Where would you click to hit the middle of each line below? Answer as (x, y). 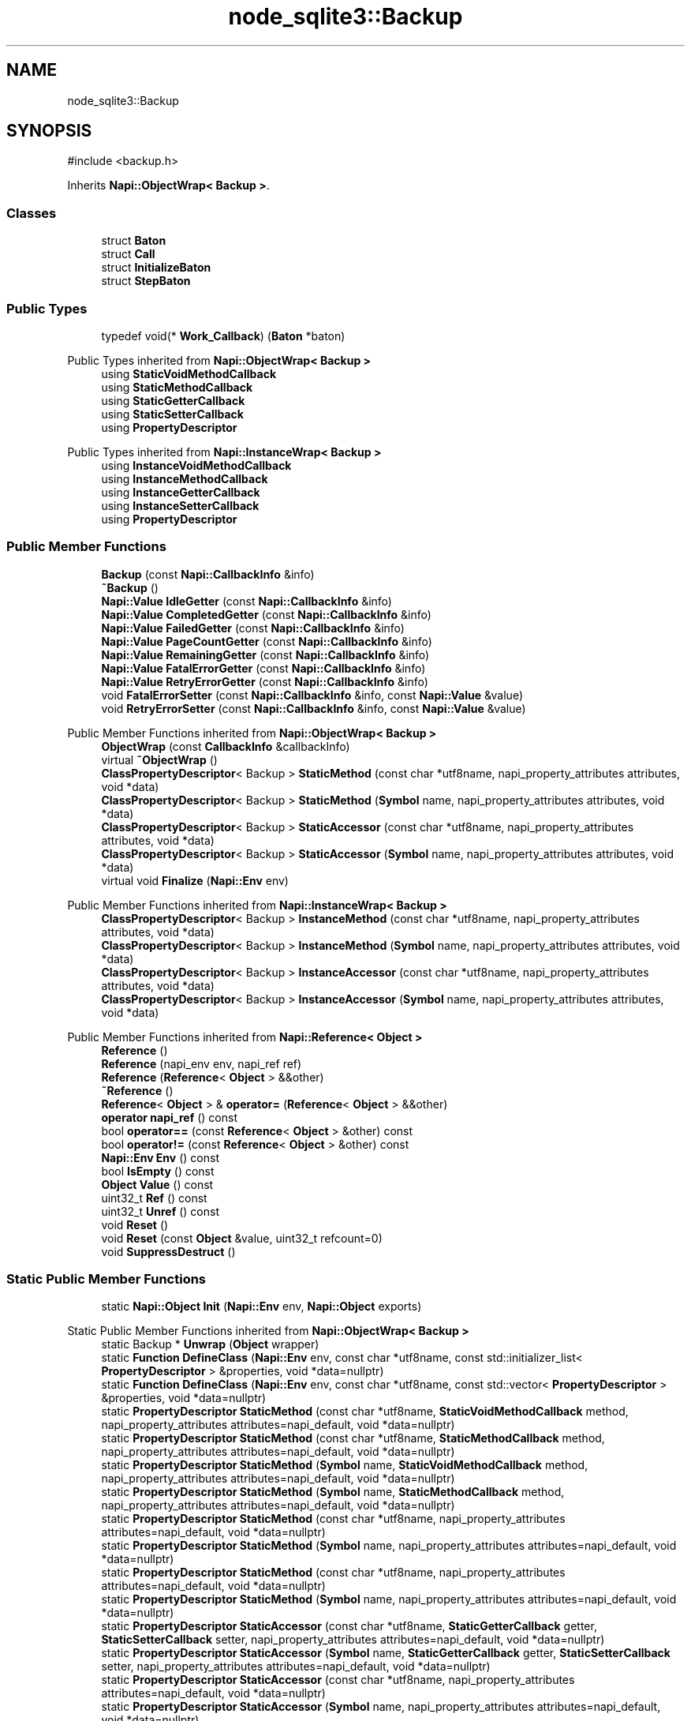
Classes (32, 213)
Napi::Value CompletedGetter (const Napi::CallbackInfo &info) (266, 614)
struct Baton (134, 241)
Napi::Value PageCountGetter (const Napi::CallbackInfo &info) (267, 641)
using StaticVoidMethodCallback (189, 373)
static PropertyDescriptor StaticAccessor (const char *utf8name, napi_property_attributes (338, 1680)
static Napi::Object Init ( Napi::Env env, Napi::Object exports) (261, 1307)
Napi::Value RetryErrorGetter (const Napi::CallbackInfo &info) (265, 681)
